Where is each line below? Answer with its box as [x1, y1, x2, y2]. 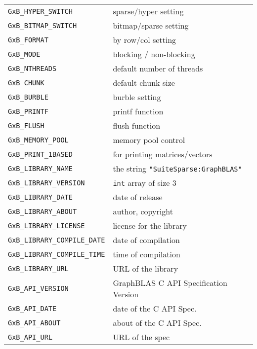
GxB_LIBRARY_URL [8, 264, 69, 273]
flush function [113, 120, 161, 131]
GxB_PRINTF [8, 107, 48, 115]
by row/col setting [113, 34, 176, 45]
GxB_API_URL [8, 333, 53, 341]
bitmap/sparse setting [113, 20, 189, 31]
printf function [113, 105, 164, 117]
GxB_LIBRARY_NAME [8, 164, 73, 173]
